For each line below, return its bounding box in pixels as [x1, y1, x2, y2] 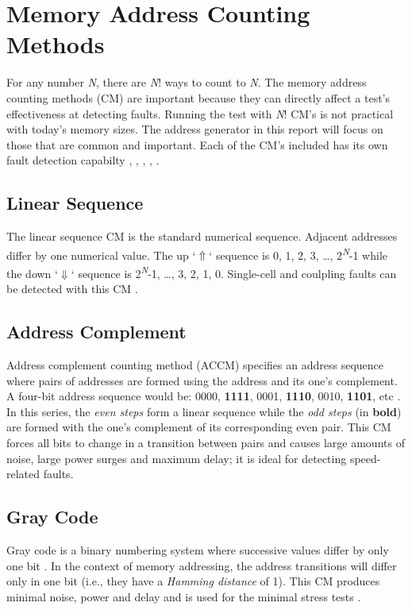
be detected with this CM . [6, 280, 138, 297]
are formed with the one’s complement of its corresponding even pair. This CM [6, 419, 391, 435]
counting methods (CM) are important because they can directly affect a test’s [6, 89, 390, 106]
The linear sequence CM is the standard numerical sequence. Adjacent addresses [6, 228, 398, 245]
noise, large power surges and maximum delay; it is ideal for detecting [6, 450, 347, 466]
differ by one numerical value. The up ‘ [6, 246, 196, 263]
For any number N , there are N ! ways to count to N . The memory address [6, 74, 367, 91]
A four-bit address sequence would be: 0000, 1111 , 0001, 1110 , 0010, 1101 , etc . [6, 388, 401, 404]
